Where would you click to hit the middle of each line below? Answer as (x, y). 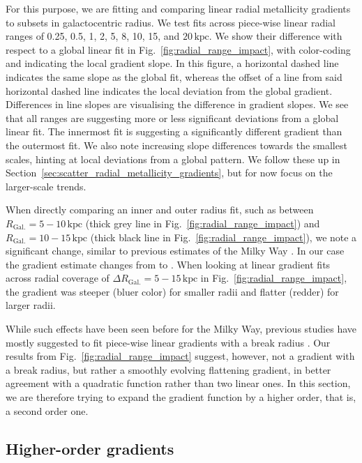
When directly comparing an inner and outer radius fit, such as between (160, 210)
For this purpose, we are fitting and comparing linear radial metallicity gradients (178, 8)
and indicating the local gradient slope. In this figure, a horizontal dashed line (172, 63)
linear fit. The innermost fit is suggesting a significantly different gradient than (174, 131)
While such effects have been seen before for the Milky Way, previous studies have (181, 329)
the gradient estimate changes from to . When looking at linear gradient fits (168, 264)
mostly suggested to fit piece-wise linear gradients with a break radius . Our (168, 342)
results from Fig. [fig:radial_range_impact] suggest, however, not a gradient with (180, 356)
